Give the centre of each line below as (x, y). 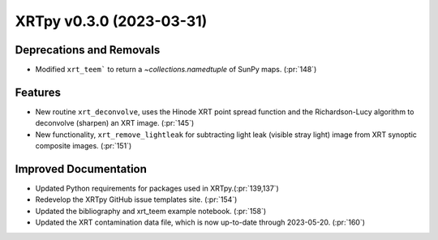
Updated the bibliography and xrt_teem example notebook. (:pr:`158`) (151, 211)
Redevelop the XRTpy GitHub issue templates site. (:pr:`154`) (136, 199)
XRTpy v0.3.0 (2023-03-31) (111, 21)
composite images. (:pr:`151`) (84, 146)
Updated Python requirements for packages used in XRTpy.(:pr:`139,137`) (157, 189)
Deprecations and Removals (88, 50)
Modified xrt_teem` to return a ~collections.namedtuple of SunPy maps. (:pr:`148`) (176, 70)
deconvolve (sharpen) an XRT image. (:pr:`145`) (115, 123)
